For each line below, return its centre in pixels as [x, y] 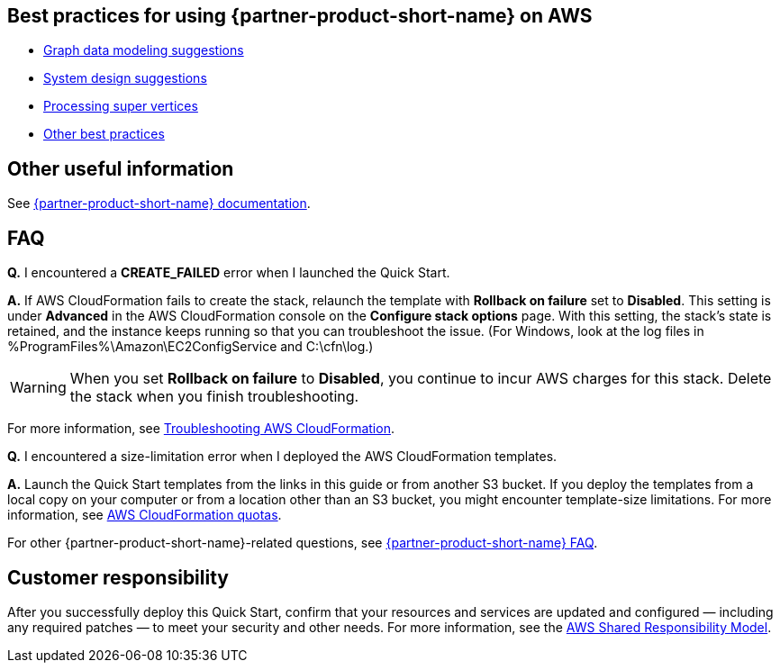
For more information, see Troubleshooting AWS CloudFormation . [201, 429]
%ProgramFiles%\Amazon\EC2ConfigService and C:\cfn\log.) [190, 347]
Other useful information [121, 168]
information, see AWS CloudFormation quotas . [145, 515]
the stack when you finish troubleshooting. [214, 397]
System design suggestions [125, 78]
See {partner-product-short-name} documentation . [159, 204]
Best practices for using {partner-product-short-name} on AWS [300, 16]
